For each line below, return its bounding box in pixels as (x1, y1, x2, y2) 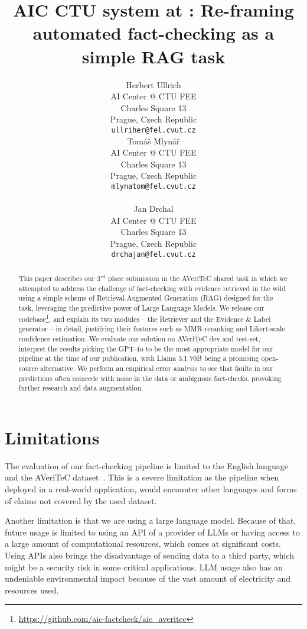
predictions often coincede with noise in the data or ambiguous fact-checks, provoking (18, 373, 282, 383)
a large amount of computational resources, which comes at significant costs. (5, 537, 281, 550)
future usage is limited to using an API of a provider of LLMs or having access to (5, 525, 300, 538)
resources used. (5, 583, 59, 596)
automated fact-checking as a (32, 21, 275, 45)
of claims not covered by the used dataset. (5, 494, 157, 507)
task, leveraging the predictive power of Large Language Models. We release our (18, 302, 264, 312)
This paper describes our (18, 273, 95, 283)
